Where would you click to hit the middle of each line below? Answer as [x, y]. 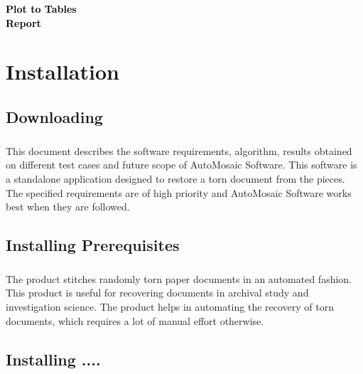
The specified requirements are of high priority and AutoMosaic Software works [179, 192]
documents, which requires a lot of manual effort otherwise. [135, 320]
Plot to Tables [41, 9]
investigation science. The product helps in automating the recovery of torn [170, 307]
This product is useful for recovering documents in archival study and [157, 293]
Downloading [54, 116]
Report [23, 22]
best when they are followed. [68, 207]
